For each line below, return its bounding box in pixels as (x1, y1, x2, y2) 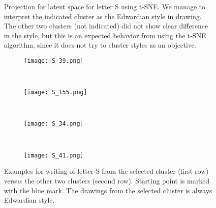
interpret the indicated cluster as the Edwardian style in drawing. (4, 11, 202, 21)
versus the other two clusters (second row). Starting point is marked (4, 175, 210, 185)
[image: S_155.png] (24, 89, 87, 96)
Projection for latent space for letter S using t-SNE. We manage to (4, 1, 206, 11)
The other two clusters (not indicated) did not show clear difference (4, 21, 208, 31)
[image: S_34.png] (24, 120, 84, 128)
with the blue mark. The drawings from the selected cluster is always (4, 185, 212, 195)
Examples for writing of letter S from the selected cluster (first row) (4, 166, 209, 176)
